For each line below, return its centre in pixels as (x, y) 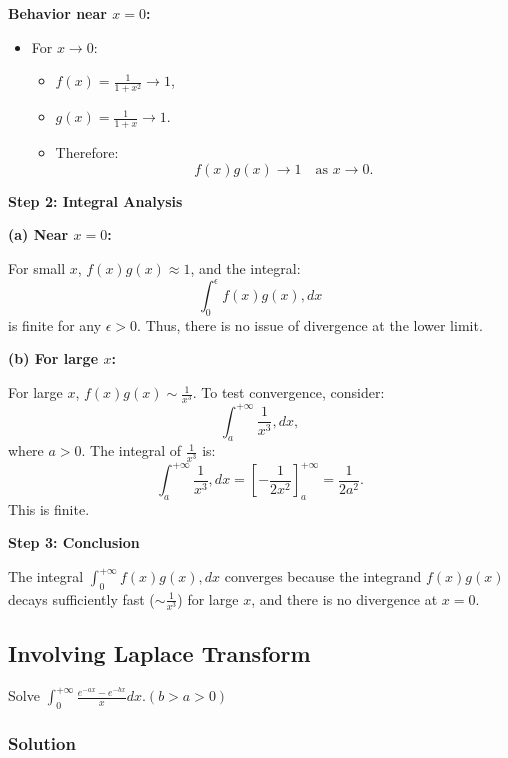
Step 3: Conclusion (74, 542)
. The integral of (131, 450)
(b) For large (53, 358)
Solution (42, 742)
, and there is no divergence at (344, 598)
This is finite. (49, 508)
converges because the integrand (323, 576)
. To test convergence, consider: (288, 392)
